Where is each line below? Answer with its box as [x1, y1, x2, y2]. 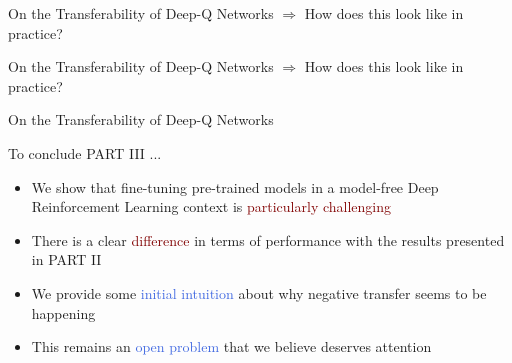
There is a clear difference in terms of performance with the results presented [31, 229, 505, 250]
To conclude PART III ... [8, 142, 162, 163]
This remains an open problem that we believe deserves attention [31, 336, 432, 357]
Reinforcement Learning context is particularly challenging [31, 196, 392, 217]
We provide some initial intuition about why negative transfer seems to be [31, 282, 487, 303]
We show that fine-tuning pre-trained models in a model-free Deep [31, 176, 439, 197]
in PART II [31, 249, 102, 270]
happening [31, 302, 96, 323]
